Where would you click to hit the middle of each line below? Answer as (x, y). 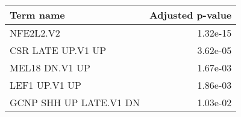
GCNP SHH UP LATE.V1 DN (75, 102)
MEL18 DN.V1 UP (50, 67)
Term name (37, 15)
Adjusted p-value (190, 15)
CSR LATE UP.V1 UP (58, 50)
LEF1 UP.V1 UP (45, 85)
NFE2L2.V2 (35, 33)
